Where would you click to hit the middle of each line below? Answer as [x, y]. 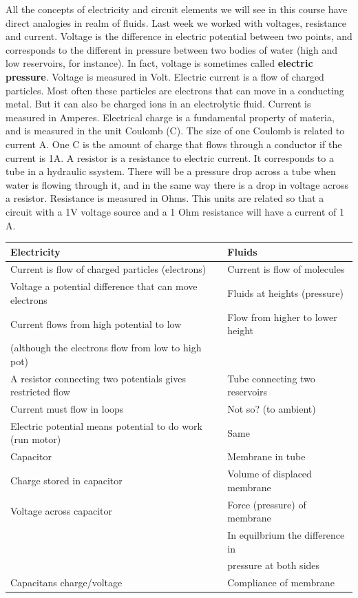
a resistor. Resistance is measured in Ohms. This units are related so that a [165, 198]
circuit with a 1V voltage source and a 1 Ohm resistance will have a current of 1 [175, 211]
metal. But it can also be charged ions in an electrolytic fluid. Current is [158, 104]
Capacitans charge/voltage [66, 582]
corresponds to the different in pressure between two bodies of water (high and [172, 49]
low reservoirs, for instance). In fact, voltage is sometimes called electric [159, 63]
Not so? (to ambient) [272, 409]
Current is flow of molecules [286, 269]
